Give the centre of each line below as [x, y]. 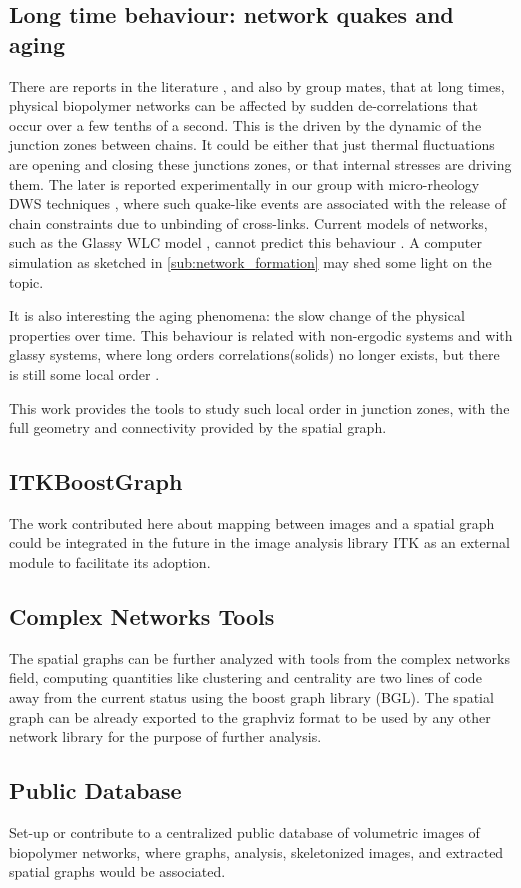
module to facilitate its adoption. [110, 562]
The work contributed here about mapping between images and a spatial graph [252, 522]
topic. [26, 281]
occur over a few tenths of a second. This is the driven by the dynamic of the [245, 124]
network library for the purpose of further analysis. [165, 736]
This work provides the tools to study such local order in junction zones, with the [259, 407]
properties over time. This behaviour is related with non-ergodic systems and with [261, 334]
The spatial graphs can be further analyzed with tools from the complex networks [260, 657]
